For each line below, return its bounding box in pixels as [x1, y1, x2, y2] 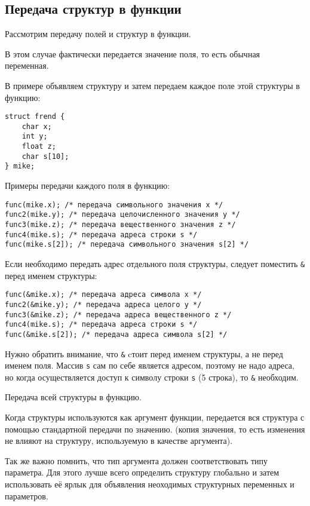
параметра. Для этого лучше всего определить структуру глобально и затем [5, 466, 280, 479]
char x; [22, 122, 52, 131]
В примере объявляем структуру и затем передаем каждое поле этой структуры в [5, 79, 300, 91]
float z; [22, 142, 56, 151]
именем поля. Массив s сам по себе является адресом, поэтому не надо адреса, [5, 359, 294, 372]
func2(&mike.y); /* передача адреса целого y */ [5, 300, 202, 309]
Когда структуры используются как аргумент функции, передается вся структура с [5, 411, 305, 424]
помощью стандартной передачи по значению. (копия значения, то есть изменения [5, 422, 305, 435]
